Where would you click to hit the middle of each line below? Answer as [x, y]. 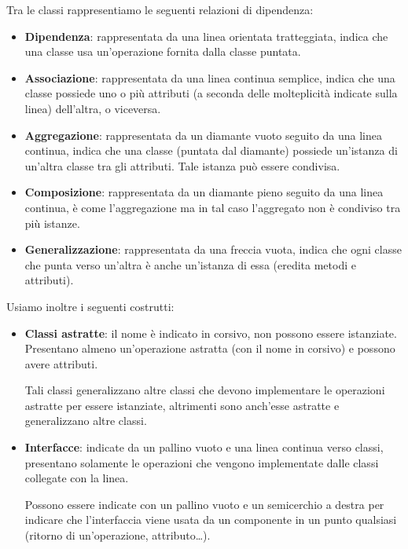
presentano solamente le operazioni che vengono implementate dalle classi [202, 462]
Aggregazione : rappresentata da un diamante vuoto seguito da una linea [203, 135]
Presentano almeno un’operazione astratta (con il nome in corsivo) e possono [210, 348]
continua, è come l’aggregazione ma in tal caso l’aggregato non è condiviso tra [213, 207]
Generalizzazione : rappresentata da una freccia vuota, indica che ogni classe [213, 249]
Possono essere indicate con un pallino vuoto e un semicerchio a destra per [204, 504]
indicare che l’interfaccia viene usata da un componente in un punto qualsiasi [211, 520]
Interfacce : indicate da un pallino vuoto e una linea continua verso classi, [204, 447]
